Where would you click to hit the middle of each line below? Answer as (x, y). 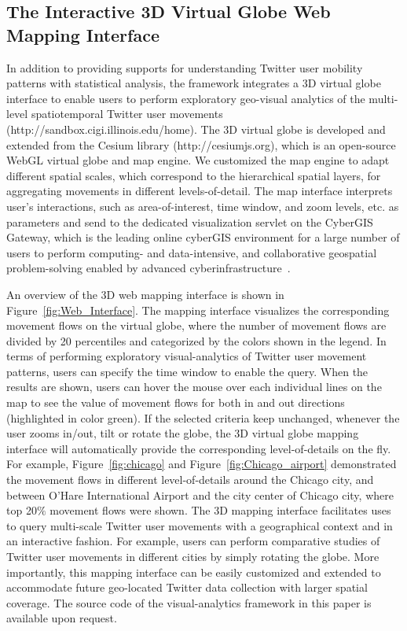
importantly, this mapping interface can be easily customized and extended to (194, 572)
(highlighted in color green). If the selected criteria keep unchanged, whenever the (203, 417)
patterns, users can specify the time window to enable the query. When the (187, 371)
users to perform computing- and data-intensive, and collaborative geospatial (192, 252)
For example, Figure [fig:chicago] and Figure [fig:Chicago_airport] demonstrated (202, 464)
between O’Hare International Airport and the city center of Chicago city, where (200, 494)
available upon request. (62, 618)
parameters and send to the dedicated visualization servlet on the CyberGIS (190, 221)
